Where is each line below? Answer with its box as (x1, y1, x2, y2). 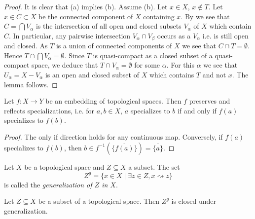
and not (202, 70, 226, 80)
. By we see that (181, 11, 230, 21)
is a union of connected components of (56, 40, 172, 51)
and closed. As (4, 40, 48, 51)
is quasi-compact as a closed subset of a (93, 50, 213, 60)
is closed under (171, 196, 216, 206)
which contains (149, 70, 194, 80)
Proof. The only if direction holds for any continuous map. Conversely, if (4, 131, 223, 142)
